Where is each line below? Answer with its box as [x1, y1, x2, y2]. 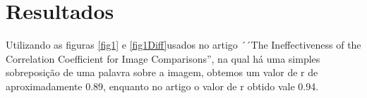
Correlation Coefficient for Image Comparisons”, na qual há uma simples [6, 51, 320, 66]
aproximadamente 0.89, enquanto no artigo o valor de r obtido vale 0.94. [6, 78, 319, 93]
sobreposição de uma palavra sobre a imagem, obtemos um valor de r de [6, 65, 318, 80]
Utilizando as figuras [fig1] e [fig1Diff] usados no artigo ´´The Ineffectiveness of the [6, 37, 361, 52]
